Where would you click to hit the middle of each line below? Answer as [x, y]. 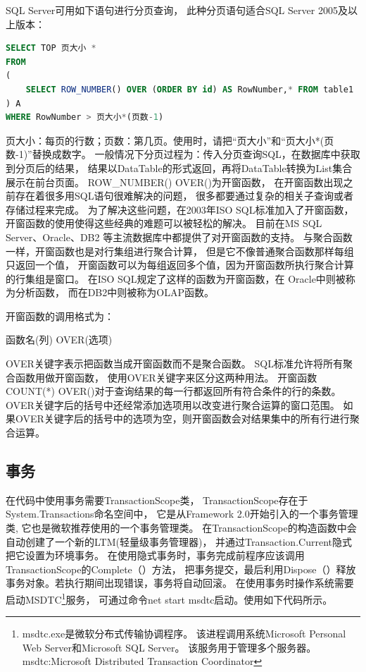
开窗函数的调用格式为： [60, 316]
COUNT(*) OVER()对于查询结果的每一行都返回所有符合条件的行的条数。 [173, 391]
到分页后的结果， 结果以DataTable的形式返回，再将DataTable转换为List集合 [179, 167]
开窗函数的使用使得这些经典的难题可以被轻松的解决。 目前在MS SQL [164, 223]
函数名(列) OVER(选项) [59, 340]
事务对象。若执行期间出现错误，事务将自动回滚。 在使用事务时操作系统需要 [180, 583]
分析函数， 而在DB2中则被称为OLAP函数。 [114, 292]
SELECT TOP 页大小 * [51, 48]
